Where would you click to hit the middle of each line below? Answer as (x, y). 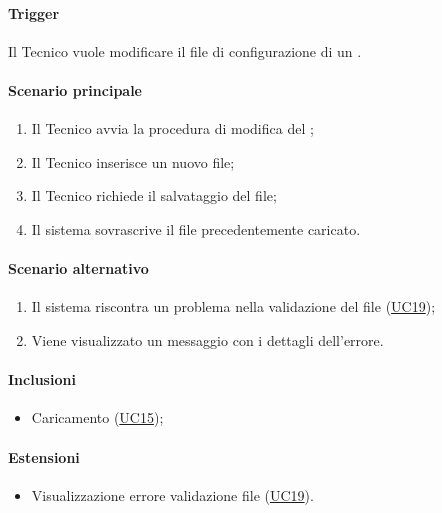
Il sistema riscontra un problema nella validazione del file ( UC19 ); (233, 306)
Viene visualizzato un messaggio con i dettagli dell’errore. (207, 339)
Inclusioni (42, 379)
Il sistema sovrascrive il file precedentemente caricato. (196, 228)
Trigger (34, 12)
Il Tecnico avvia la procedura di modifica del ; (172, 128)
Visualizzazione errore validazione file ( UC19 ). (172, 494)
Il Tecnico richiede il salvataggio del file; (154, 195)
